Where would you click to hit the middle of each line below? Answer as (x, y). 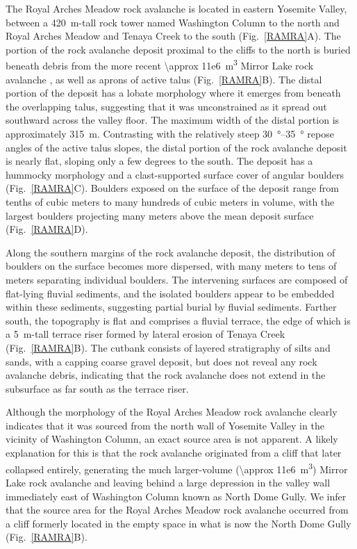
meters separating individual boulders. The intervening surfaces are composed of (177, 279)
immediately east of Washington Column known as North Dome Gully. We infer (176, 496)
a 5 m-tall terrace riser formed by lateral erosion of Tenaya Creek (146, 334)
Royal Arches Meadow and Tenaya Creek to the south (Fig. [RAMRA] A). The (173, 36)
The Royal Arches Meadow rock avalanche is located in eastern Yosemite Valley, (176, 8)
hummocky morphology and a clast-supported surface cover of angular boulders (175, 174)
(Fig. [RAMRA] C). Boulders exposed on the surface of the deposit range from (172, 188)
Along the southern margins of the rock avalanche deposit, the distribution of (171, 252)
